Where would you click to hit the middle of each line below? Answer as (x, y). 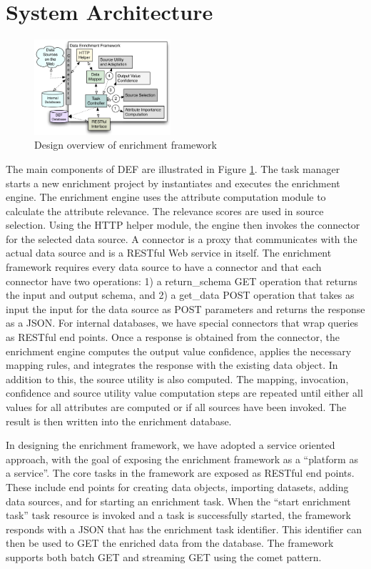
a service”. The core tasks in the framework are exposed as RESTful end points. (180, 473)
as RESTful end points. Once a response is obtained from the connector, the (173, 337)
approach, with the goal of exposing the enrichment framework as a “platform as (182, 459)
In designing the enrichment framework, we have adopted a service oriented (171, 445)
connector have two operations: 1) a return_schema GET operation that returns (182, 281)
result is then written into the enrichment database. (119, 421)
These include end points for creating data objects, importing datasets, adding (177, 486)
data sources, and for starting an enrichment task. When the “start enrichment (178, 501)
